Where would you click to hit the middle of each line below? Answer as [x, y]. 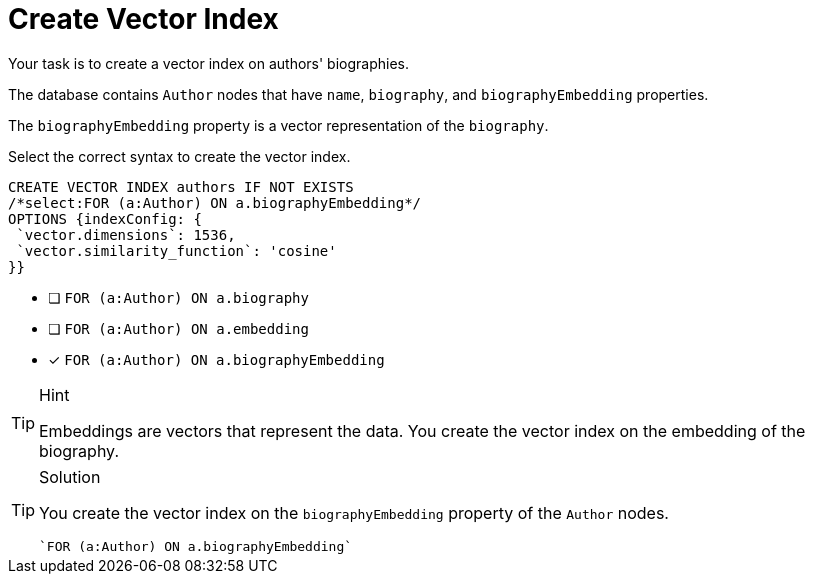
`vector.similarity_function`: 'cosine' [176, 250]
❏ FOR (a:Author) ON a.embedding [178, 328]
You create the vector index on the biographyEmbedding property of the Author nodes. [354, 512]
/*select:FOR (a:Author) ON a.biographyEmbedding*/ [215, 202]
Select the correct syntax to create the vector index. [179, 156]
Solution [70, 476]
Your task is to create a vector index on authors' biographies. [209, 63]
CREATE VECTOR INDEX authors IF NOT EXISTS [181, 186]
